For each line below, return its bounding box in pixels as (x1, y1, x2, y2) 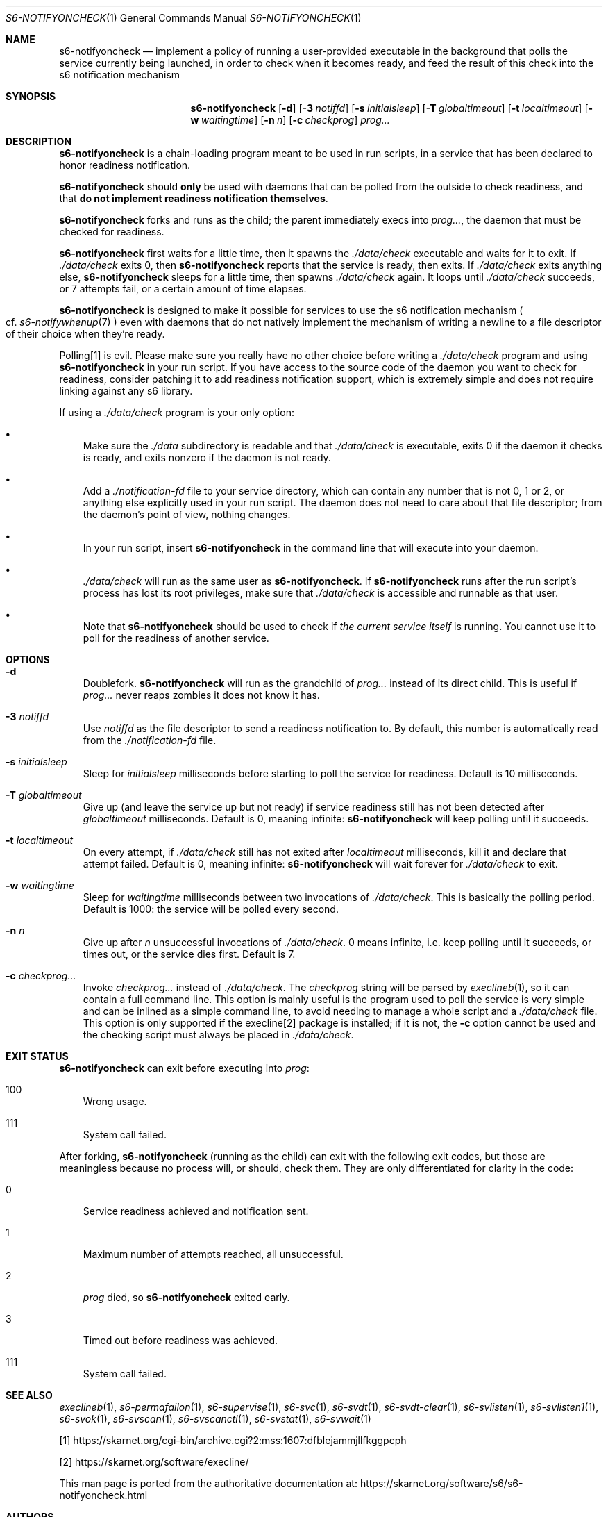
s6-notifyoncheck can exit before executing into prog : (59, 1062, 310, 1074)
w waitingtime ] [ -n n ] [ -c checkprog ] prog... (190, 114, 390, 126)
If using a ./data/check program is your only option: (59, 406, 294, 418)
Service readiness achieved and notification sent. (83, 1205, 309, 1217)
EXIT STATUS (6, 1050, 69, 1062)
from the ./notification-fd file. (83, 734, 217, 746)
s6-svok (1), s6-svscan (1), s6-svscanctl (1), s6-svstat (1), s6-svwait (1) (59, 1413, 371, 1425)
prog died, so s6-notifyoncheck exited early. (83, 1291, 290, 1303)
